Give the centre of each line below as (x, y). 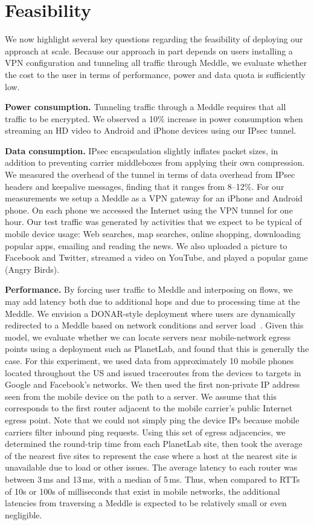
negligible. (24, 514)
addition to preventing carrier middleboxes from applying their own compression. (155, 162)
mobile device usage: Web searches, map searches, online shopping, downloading (153, 234)
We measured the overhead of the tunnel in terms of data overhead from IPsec (150, 174)
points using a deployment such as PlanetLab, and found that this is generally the (157, 349)
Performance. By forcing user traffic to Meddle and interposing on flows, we (149, 289)
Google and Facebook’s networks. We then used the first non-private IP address (152, 384)
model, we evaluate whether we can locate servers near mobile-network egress (148, 337)
